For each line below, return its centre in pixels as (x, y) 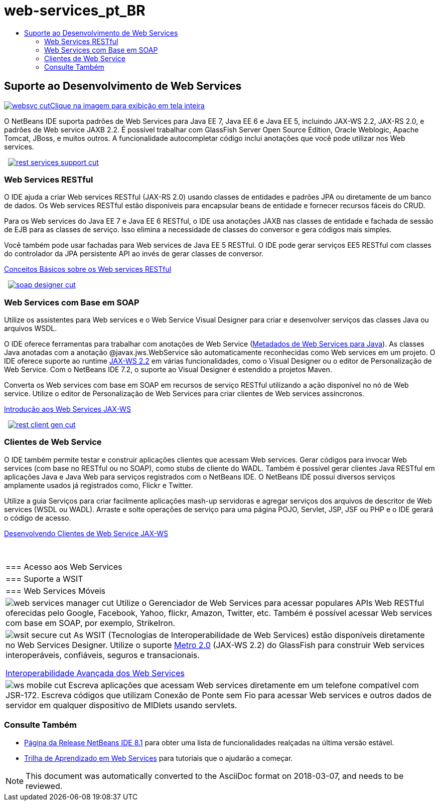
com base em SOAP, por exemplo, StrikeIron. (90, 623)
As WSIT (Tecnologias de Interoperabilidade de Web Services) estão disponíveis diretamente (249, 635)
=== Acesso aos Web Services (64, 567)
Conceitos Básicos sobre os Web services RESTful (88, 269)
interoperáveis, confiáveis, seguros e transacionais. (103, 655)
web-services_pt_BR (75, 11)
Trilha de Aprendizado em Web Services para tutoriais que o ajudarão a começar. (159, 758)
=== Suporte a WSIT (44, 579)
